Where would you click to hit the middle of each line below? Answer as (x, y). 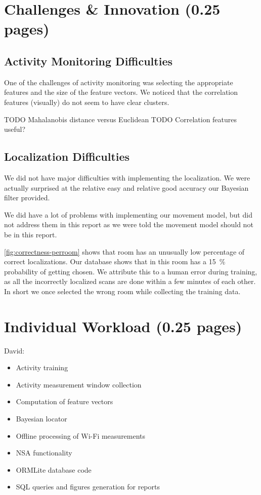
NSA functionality (44, 453)
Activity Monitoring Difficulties (88, 61)
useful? (15, 129)
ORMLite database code (54, 469)
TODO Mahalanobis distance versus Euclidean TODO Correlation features (121, 119)
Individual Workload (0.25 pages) (123, 326)
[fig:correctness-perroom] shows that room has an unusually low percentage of (124, 251)
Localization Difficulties (67, 156)
